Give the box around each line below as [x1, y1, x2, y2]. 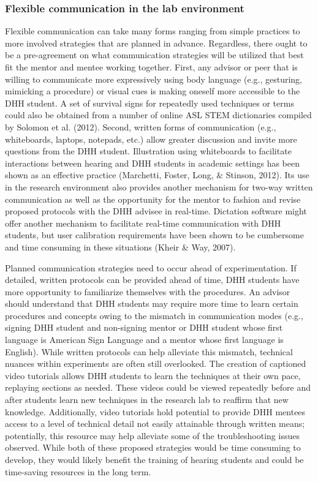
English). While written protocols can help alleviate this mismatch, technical [5, 345, 293, 358]
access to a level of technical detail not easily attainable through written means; [5, 417, 305, 430]
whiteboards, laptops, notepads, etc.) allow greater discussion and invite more [5, 132, 297, 145]
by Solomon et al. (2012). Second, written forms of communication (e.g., [5, 120, 276, 133]
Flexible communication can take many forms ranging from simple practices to [5, 24, 300, 37]
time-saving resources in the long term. [5, 465, 151, 478]
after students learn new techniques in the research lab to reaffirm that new [5, 393, 289, 406]
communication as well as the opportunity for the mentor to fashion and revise [5, 192, 301, 205]
